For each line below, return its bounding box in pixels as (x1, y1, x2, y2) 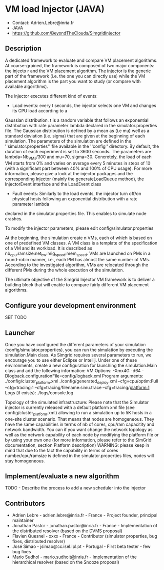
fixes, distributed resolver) (12, 539, 65, 544)
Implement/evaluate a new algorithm (5, 472, 120, 480)
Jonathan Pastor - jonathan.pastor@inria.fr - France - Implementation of (12, 523, 158, 529)
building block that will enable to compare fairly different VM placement (5, 282, 149, 288)
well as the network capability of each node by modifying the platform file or (5, 432, 159, 437)
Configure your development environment (5, 301, 136, 310)
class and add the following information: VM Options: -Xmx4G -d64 (5, 367, 141, 374)
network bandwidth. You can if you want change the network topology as (5, 426, 153, 433)
